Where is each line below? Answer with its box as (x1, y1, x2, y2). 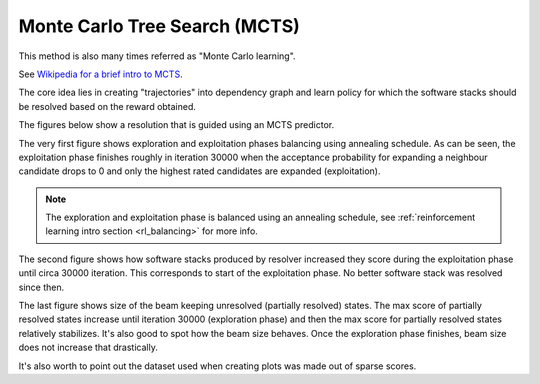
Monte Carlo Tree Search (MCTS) (18, 15, 300, 37)
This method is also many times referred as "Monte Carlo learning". (18, 50, 296, 62)
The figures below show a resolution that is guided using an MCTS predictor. (18, 119, 335, 131)
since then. (18, 281, 65, 293)
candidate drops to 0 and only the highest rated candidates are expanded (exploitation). (18, 165, 381, 177)
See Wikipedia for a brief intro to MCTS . (18, 68, 184, 80)
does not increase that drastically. (18, 341, 159, 354)
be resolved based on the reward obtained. (18, 100, 197, 112)
